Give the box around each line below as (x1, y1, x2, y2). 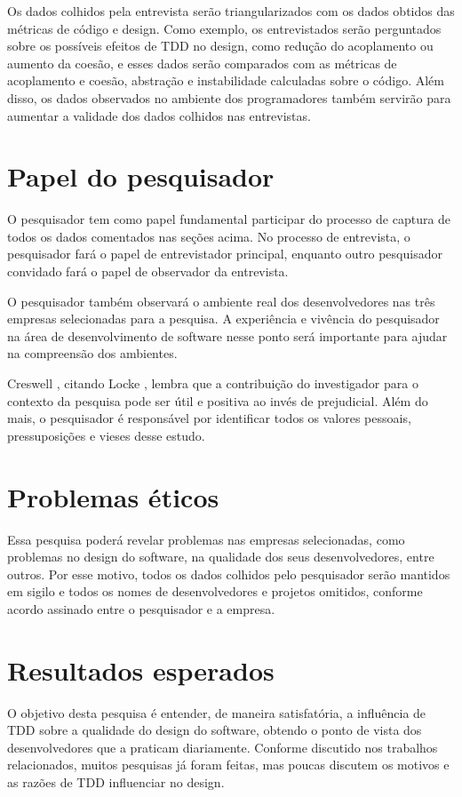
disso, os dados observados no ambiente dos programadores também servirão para (7, 88, 451, 107)
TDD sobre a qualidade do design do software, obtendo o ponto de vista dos (7, 721, 422, 739)
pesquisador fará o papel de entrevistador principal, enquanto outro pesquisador (7, 244, 442, 263)
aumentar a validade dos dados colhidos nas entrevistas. (7, 106, 311, 124)
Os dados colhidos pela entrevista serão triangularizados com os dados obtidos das (7, 2, 455, 20)
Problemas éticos (7, 478, 219, 514)
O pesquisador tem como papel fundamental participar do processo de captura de (7, 210, 451, 228)
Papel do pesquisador (7, 158, 275, 195)
